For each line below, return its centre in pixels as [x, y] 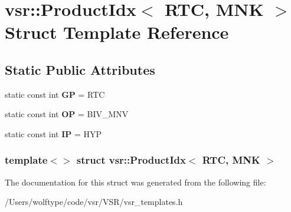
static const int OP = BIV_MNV [67, 114]
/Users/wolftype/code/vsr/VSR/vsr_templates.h [94, 202]
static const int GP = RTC [55, 94]
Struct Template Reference [117, 32]
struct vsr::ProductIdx [131, 160]
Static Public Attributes [80, 69]
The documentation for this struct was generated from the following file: [135, 182]
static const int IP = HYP [53, 133]
